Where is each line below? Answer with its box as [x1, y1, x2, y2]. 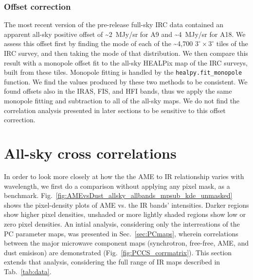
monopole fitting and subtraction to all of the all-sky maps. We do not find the [4, 96, 240, 106]
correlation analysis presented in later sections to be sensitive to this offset [4, 105, 226, 115]
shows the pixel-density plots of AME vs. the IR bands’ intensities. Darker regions [4, 199, 249, 210]
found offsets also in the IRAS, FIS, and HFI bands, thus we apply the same [4, 86, 232, 96]
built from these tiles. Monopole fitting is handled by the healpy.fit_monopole [4, 67, 242, 77]
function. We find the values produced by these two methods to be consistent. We [4, 76, 248, 86]
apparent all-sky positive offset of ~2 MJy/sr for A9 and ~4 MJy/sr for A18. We [4, 29, 246, 39]
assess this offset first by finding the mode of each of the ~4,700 [4, 38, 193, 49]
